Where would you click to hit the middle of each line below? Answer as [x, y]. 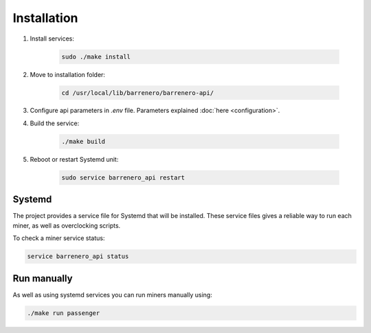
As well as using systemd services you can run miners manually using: [112, 294]
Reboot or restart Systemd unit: [74, 159]
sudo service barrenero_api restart [123, 178]
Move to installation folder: [68, 74]
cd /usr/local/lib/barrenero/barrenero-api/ [138, 93]
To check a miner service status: [59, 238]
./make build [83, 141]
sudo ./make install [96, 56]
